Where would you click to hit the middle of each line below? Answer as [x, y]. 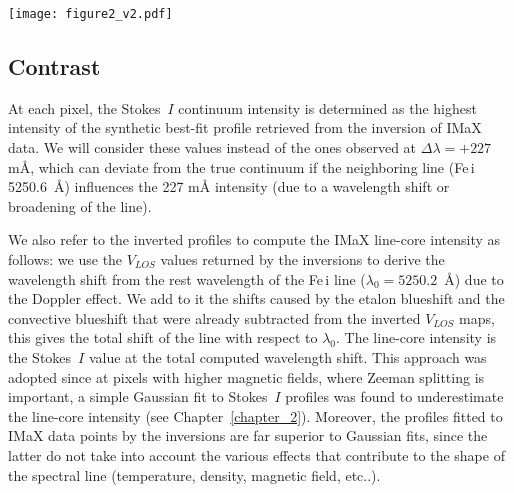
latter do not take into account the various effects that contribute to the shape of [256, 454]
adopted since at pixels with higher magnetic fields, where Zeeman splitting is [246, 376]
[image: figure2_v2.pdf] [90, 14]
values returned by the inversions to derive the [302, 259]
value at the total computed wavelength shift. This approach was [287, 356]
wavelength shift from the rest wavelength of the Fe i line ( [187, 278]
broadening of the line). [80, 205]
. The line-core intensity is [416, 337]
